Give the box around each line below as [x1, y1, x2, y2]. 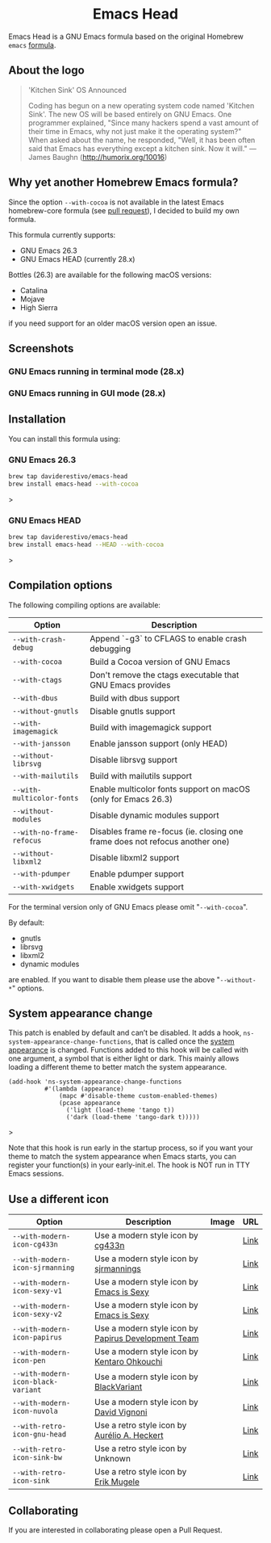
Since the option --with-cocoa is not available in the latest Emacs [8, 197, 224, 207]
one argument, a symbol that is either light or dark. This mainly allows [8, 1053, 240, 1063]
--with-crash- [12, 635, 67, 644]
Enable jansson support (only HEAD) [90, 738, 228, 749]
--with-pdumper [12, 869, 71, 878]
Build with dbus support [90, 692, 180, 704]
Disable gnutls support [90, 705, 176, 717]
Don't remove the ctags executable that [90, 669, 240, 680]
